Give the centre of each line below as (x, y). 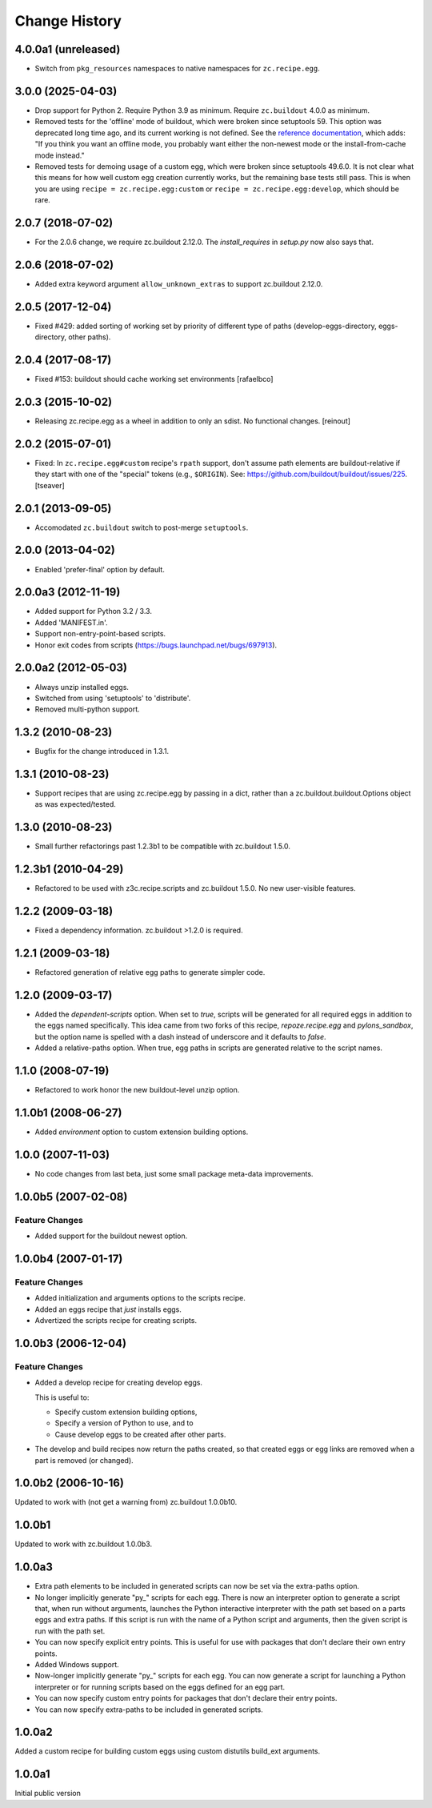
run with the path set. (70, 1631)
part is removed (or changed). (84, 1460)
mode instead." (60, 155)
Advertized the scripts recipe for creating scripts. (116, 1320)
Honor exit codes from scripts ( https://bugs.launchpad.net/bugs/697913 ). (156, 645)
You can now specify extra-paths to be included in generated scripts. (149, 1710)
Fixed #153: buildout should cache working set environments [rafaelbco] (154, 379)
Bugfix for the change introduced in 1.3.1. (102, 752)
